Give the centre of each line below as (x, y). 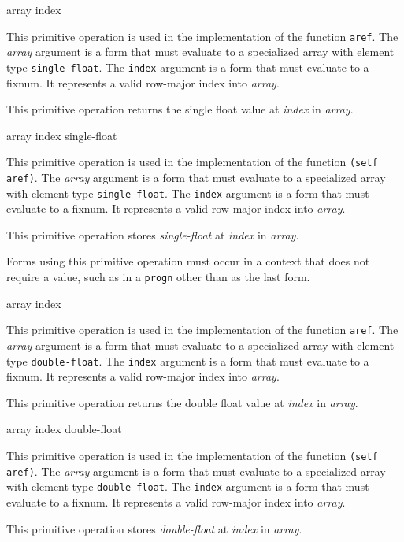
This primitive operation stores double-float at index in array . (154, 528)
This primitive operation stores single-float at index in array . (153, 234)
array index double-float (64, 429)
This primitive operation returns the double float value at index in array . (182, 402)
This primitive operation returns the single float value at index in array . (180, 109)
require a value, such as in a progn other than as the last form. (158, 277)
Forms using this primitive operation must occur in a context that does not (188, 261)
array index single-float (62, 135)
